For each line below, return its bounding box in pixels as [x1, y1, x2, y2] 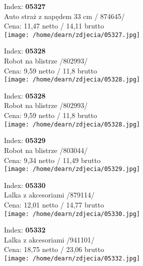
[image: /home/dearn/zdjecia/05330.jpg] [4, 210, 140, 217]
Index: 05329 [4, 135, 46, 145]
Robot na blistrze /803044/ [4, 144, 88, 155]
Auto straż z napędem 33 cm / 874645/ [4, 10, 125, 21]
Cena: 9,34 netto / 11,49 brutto [4, 154, 100, 165]
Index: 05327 [4, 1, 46, 11]
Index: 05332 [4, 224, 46, 235]
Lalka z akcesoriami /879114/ [4, 189, 95, 200]
